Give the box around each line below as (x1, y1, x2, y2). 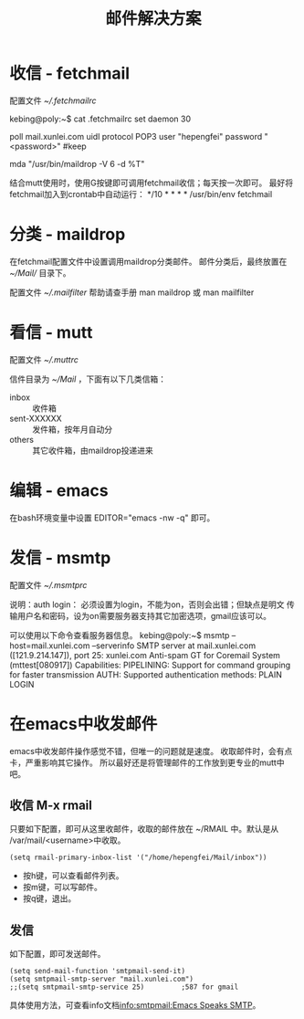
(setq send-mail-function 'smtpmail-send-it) (9, 967, 185, 976)
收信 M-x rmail (9, 798, 93, 814)
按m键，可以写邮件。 (22, 882, 103, 893)
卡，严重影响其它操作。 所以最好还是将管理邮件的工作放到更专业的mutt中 (9, 757, 285, 768)
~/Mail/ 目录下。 (9, 267, 71, 278)
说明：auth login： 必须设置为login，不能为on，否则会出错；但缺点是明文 (9, 599, 285, 610)
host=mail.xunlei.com (9, 640, 90, 651)
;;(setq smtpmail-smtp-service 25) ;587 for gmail (9, 982, 239, 992)
